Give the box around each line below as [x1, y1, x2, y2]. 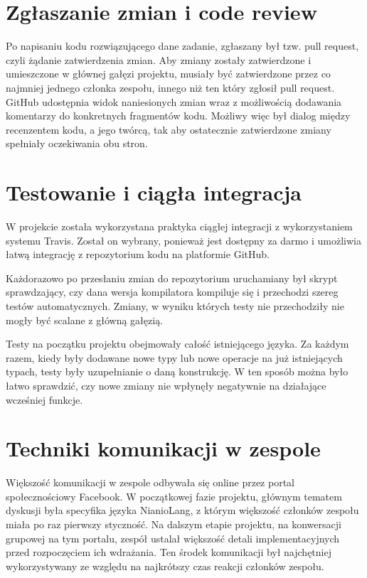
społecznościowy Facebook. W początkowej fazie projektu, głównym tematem [6, 488, 342, 503]
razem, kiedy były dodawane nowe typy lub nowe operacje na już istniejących [6, 350, 343, 365]
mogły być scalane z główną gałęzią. [6, 312, 164, 327]
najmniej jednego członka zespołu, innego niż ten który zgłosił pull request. [6, 80, 335, 95]
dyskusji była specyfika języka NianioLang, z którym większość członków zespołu [6, 503, 359, 518]
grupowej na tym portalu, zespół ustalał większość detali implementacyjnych [6, 530, 340, 545]
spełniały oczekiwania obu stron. [6, 136, 148, 151]
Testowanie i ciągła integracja [6, 178, 302, 207]
